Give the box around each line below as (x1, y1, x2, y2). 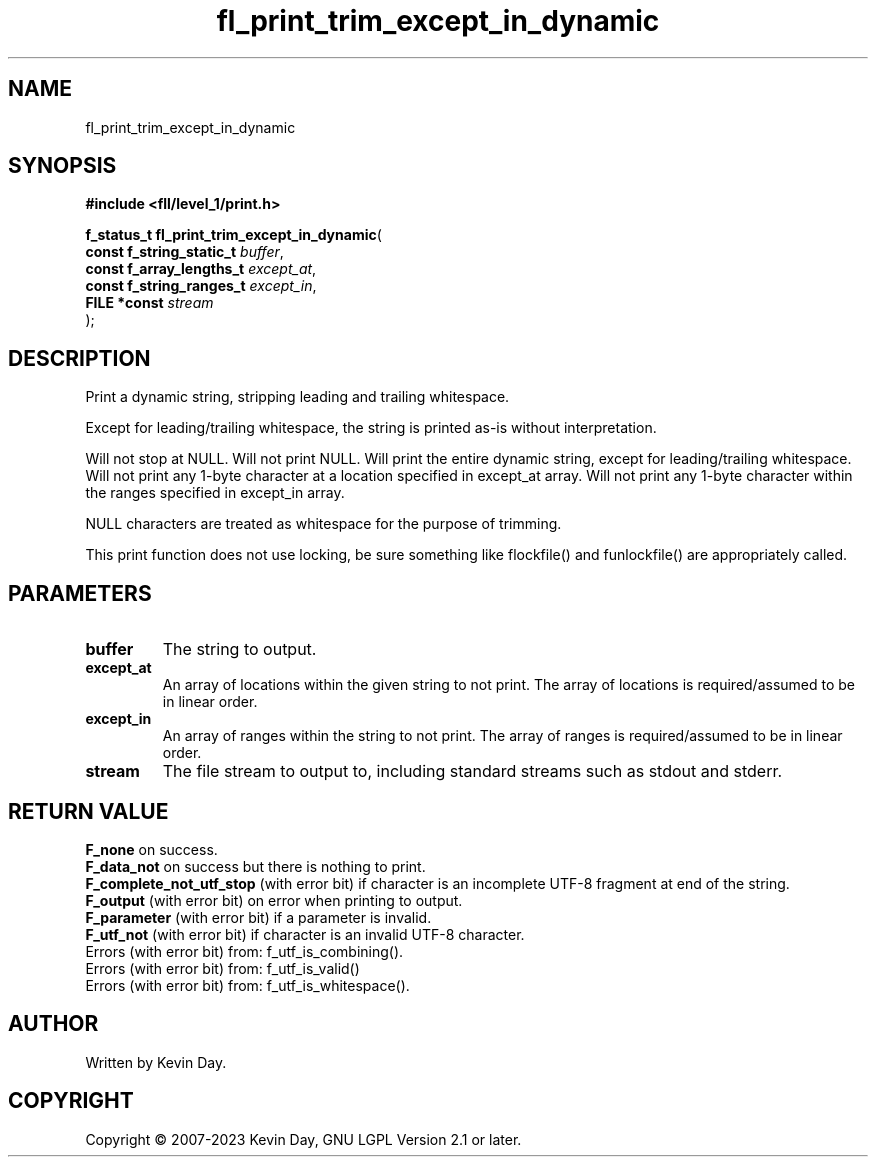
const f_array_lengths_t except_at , (85, 260, 317, 278)
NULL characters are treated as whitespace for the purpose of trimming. (85, 515, 562, 533)
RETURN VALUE (8, 798, 169, 824)
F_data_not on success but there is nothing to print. (85, 857, 426, 875)
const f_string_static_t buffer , (85, 243, 284, 261)
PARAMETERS (8, 580, 152, 606)
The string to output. (162, 639, 317, 660)
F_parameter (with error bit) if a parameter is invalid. (85, 908, 432, 926)
